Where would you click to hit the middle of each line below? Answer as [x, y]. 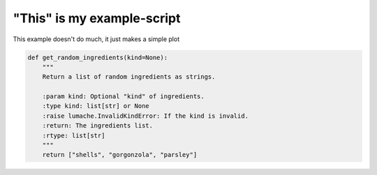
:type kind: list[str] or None [96, 106]
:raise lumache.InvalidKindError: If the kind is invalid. [146, 116]
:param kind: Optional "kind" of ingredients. [124, 97]
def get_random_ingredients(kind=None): [97, 57]
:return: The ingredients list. [98, 126]
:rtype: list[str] [74, 135]
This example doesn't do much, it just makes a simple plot [96, 39]
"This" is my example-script [97, 18]
